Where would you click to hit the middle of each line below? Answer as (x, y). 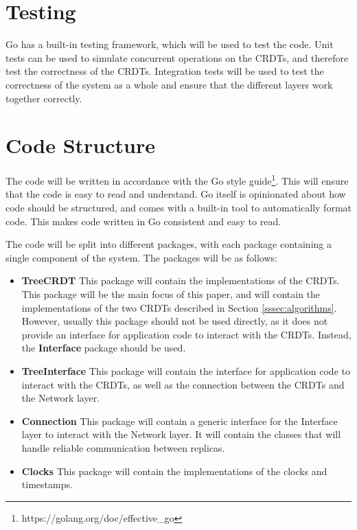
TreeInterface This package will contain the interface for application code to (186, 371)
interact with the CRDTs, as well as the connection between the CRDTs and (183, 384)
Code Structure (80, 145)
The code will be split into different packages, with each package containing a (169, 244)
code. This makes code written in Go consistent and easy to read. (143, 221)
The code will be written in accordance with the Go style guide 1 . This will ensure (177, 180)
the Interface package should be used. (104, 348)
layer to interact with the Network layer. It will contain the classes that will (181, 434)
